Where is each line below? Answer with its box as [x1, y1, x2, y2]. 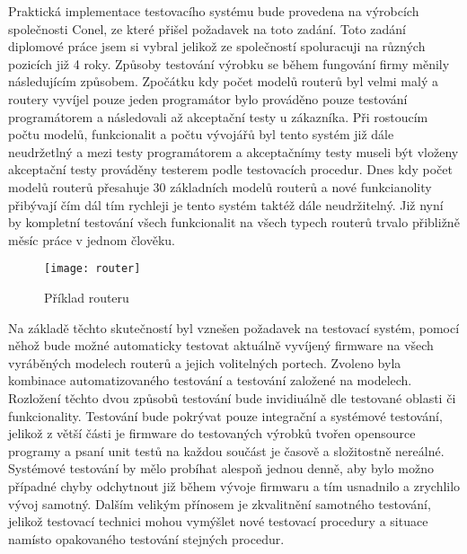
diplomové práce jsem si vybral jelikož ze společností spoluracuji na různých [8, 37, 426, 56]
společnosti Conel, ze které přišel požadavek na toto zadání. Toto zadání [8, 19, 406, 38]
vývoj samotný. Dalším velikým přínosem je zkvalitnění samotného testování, [8, 494, 431, 513]
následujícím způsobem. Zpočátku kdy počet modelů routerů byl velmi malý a [8, 72, 438, 91]
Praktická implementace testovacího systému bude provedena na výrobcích [8, 2, 419, 20]
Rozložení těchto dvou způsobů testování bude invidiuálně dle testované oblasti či [8, 388, 456, 407]
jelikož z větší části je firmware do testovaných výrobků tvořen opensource [8, 424, 416, 443]
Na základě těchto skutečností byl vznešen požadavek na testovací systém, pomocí [8, 318, 460, 337]
